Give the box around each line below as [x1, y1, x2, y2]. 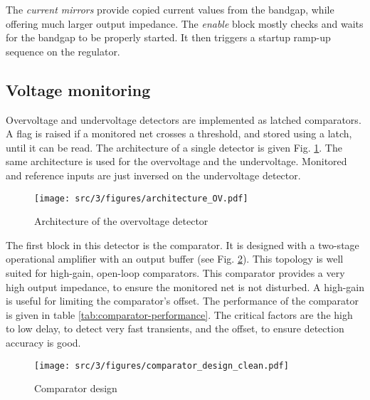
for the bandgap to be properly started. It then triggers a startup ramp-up [6, 30, 331, 45]
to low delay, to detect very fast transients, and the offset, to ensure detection [6, 321, 344, 336]
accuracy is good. [6, 335, 81, 349]
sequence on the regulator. [6, 43, 120, 58]
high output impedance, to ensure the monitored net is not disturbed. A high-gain [6, 279, 365, 294]
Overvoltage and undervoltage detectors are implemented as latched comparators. [6, 112, 361, 127]
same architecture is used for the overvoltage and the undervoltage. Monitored [6, 154, 347, 169]
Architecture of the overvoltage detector [34, 214, 208, 228]
